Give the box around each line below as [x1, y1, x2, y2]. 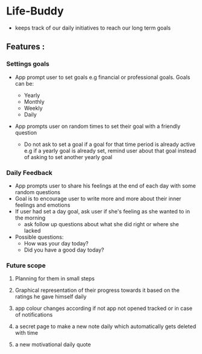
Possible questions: [14, 233, 64, 241]
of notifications [14, 311, 53, 318]
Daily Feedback [6, 168, 53, 177]
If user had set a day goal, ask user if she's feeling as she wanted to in [14, 207, 190, 215]
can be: [14, 80, 34, 87]
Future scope [6, 261, 46, 270]
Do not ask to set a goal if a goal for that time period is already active [24, 141, 196, 148]
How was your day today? [24, 239, 89, 247]
